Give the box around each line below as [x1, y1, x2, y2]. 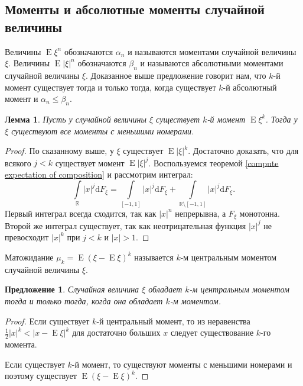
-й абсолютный [223, 81, 277, 93]
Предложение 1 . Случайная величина [5, 283, 139, 295]
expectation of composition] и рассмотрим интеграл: [5, 168, 193, 180]
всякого [5, 156, 31, 169]
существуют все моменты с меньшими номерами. [11, 124, 194, 137]
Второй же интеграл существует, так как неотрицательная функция [5, 219, 246, 231]
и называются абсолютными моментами [140, 57, 284, 69]
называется [134, 250, 174, 263]
